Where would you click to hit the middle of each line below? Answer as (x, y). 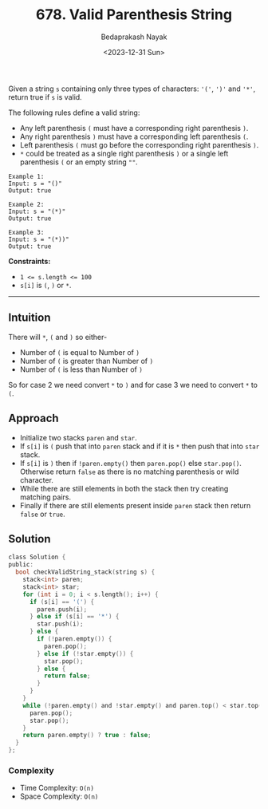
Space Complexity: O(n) (59, 796)
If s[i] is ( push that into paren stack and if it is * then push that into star (140, 446)
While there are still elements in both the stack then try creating (124, 488)
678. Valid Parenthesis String (134, 15)
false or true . (42, 514)
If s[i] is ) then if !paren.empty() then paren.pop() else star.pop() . (130, 463)
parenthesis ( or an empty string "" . (79, 162)
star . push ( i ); (60, 624)
